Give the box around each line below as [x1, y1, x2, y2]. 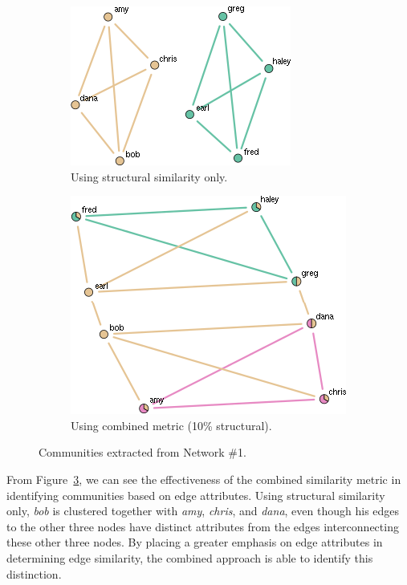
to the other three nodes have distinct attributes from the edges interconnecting [6, 518, 399, 534]
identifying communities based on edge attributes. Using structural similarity [6, 486, 385, 503]
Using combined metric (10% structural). [71, 416, 272, 433]
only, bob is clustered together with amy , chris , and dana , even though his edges [6, 502, 400, 519]
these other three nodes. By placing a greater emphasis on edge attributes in [6, 534, 383, 550]
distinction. [6, 565, 62, 582]
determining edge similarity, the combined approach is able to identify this [6, 549, 373, 566]
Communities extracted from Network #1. [39, 444, 246, 461]
